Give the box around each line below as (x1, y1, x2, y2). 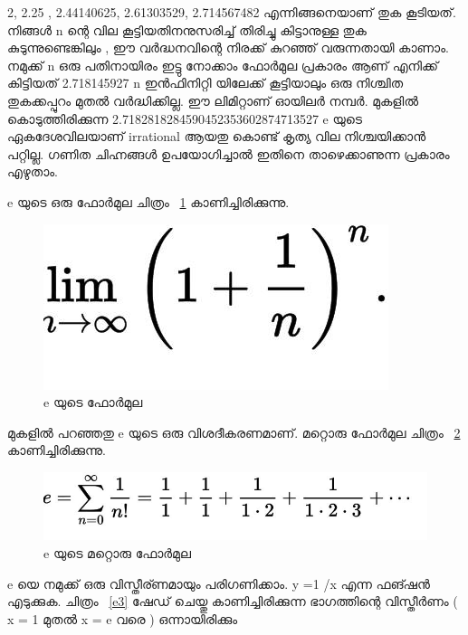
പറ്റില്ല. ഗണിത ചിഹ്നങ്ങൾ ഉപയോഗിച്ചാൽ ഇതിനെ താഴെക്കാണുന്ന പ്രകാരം (7, 144, 450, 163)
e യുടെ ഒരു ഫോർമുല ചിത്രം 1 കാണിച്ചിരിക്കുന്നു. (7, 192, 290, 211)
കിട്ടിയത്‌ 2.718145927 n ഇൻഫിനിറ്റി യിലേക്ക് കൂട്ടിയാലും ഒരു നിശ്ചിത (7, 73, 404, 92)
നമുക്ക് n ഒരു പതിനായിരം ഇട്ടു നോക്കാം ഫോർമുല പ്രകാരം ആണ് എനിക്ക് (7, 55, 438, 74)
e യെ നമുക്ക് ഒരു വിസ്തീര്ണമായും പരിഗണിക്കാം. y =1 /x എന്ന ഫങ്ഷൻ (7, 573, 430, 592)
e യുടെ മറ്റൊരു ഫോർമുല (43, 543, 191, 562)
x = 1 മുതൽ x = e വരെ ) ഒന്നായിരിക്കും (7, 609, 238, 628)
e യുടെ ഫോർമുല (43, 393, 143, 412)
